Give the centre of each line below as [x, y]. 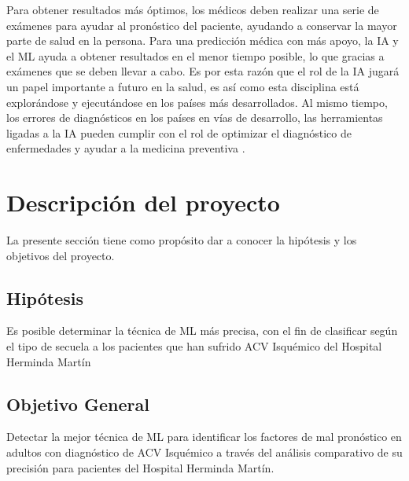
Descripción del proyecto [143, 202]
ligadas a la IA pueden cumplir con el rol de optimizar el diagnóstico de [179, 132]
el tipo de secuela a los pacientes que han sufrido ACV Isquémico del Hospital [194, 346]
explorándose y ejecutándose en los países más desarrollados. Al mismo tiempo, [197, 102]
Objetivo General [78, 404]
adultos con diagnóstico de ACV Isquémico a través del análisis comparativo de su [204, 452]
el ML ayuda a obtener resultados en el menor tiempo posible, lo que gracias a [195, 55]
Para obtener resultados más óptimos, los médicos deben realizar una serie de [193, 9]
